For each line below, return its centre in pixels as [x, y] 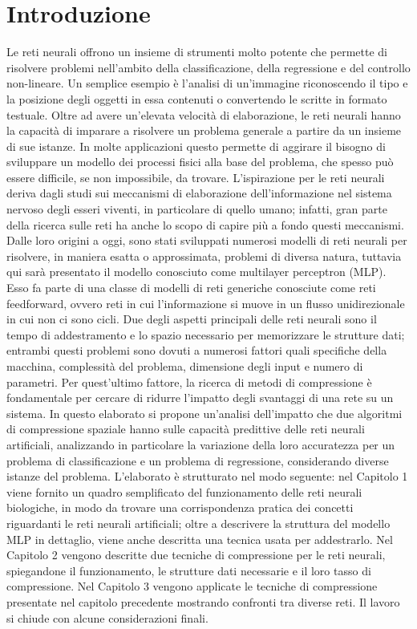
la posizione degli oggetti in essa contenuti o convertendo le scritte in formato [197, 98]
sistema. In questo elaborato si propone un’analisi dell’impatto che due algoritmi [204, 413]
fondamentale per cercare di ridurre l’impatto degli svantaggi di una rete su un [200, 398]
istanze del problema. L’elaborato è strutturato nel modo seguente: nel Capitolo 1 [207, 476]
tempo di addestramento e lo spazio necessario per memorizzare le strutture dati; [206, 334]
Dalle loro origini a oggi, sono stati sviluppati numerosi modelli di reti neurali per [207, 240]
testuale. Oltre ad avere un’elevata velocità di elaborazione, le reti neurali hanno [204, 114]
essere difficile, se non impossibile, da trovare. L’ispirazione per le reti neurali [196, 177]
